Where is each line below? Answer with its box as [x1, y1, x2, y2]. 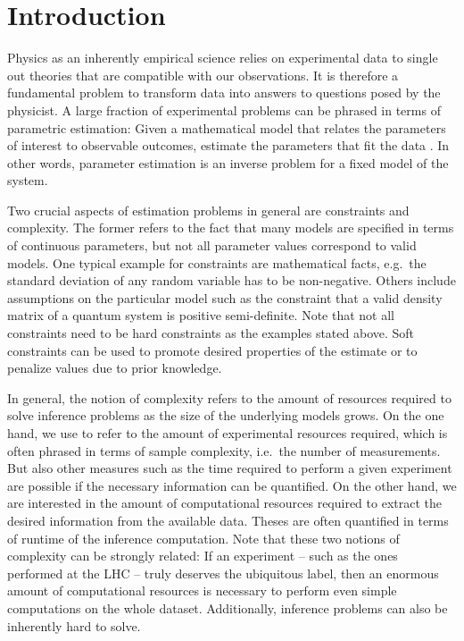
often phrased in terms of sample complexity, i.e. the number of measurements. [7, 441, 441, 460]
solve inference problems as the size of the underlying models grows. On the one [7, 406, 444, 425]
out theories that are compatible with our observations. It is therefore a [7, 65, 399, 84]
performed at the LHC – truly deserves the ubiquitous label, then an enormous [7, 563, 439, 582]
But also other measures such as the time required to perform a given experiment [7, 459, 452, 477]
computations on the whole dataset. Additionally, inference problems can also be [7, 598, 448, 617]
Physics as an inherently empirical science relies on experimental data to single [7, 48, 438, 67]
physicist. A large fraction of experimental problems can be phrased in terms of [7, 100, 441, 119]
